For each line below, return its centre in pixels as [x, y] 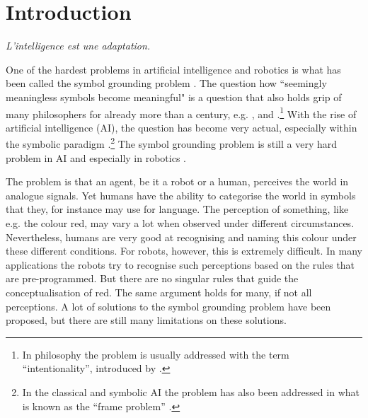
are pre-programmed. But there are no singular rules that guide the [152, 278]
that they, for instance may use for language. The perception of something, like [177, 209]
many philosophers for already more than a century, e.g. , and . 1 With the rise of [181, 112]
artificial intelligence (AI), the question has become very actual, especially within [182, 127]
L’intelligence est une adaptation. [78, 46]
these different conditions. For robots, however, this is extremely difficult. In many [184, 251]
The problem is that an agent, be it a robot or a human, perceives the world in [177, 181]
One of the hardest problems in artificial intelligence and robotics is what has [173, 69]
